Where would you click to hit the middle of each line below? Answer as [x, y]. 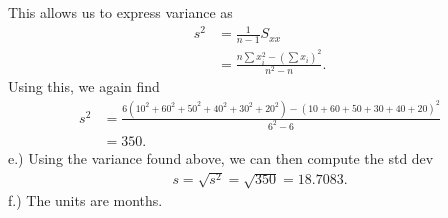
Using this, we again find [84, 86]
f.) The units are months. [85, 200]
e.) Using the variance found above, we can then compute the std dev [221, 157]
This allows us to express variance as [120, 12]
